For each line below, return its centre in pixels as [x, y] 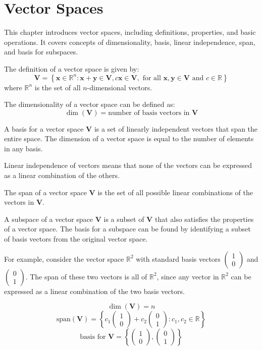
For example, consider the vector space [64, 258]
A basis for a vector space [44, 128]
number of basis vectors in [149, 113]
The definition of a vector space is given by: [72, 68]
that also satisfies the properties [204, 219]
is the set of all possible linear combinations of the [175, 192]
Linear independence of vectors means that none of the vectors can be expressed [128, 165]
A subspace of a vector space [49, 219]
